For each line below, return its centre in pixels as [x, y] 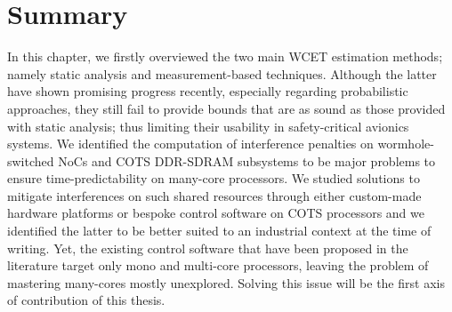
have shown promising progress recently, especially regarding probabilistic [208, 91]
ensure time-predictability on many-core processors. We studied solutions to [214, 178]
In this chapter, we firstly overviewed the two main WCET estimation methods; [225, 56]
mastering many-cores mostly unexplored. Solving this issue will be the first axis [226, 282]
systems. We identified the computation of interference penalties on [190, 144]
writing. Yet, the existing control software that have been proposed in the [208, 248]
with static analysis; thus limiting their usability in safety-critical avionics [208, 126]
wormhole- [406, 144]
